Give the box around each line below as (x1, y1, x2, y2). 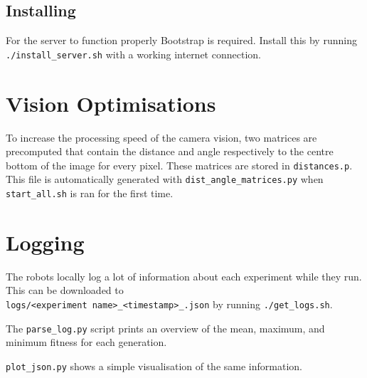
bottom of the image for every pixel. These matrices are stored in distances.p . (6, 157, 353, 172)
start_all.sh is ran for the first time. (6, 186, 174, 201)
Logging (6, 227, 85, 256)
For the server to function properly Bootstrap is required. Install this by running (6, 33, 357, 48)
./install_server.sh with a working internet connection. (6, 46, 261, 61)
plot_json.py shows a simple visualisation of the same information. (6, 358, 302, 373)
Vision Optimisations (6, 88, 216, 117)
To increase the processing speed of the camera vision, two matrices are (6, 130, 317, 145)
